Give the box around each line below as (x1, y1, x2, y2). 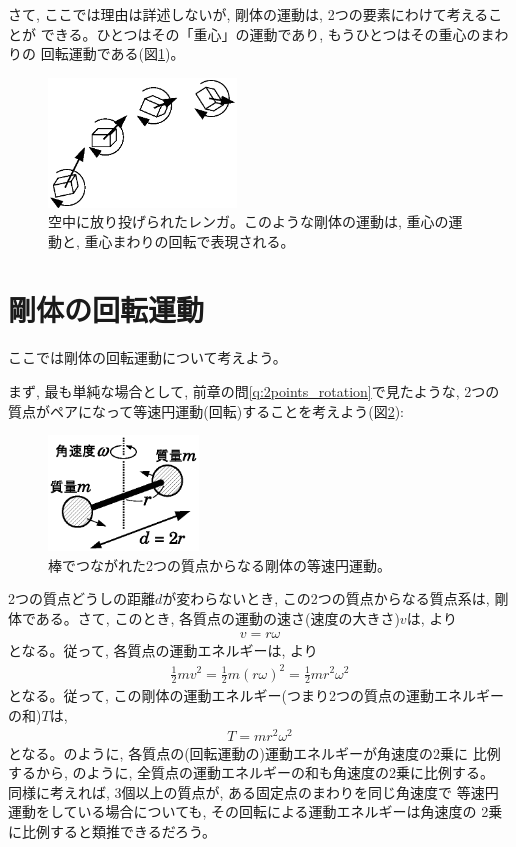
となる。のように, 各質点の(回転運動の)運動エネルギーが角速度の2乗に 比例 (8, 742, 501, 763)
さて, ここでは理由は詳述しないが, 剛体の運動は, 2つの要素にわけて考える (8, 4, 489, 24)
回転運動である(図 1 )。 (40, 43, 185, 64)
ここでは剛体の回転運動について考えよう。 (8, 347, 287, 368)
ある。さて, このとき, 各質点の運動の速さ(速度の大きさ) (35, 607, 400, 628)
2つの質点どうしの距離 (8, 588, 155, 609)
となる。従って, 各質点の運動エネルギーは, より (8, 640, 318, 661)
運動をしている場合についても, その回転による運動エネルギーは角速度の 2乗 (8, 801, 503, 822)
